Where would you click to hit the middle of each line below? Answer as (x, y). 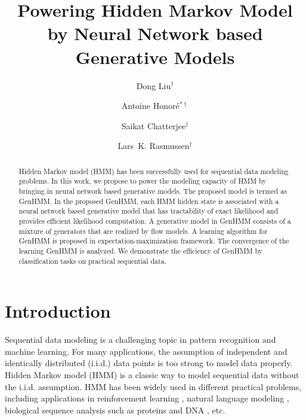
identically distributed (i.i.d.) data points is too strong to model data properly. (149, 363)
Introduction (58, 311)
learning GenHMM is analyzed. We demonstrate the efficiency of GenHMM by (141, 250)
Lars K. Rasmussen (154, 146)
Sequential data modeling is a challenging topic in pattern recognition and (140, 340)
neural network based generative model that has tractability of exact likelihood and (149, 211)
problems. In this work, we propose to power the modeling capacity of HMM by (143, 181)
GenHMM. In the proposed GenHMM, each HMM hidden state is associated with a (149, 201)
